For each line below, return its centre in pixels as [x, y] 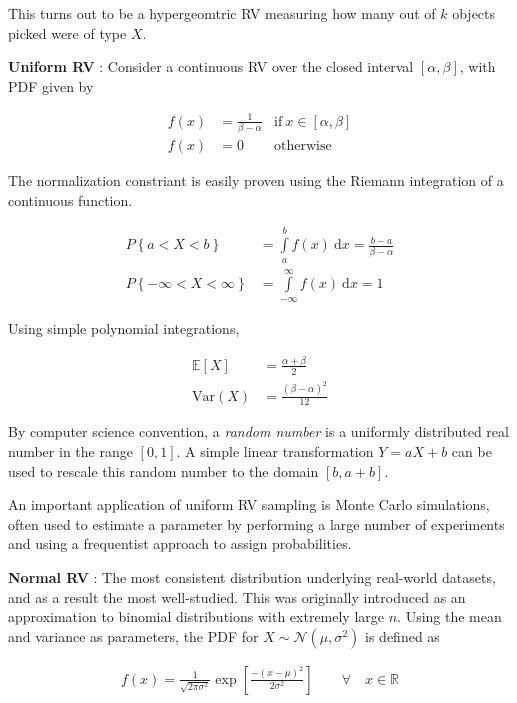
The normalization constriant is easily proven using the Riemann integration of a [256, 180]
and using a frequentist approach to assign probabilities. [180, 543]
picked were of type [67, 32]
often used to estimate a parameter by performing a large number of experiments [256, 523]
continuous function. [70, 199]
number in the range [70, 450]
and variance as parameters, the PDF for [133, 635]
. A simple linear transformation [275, 450]
